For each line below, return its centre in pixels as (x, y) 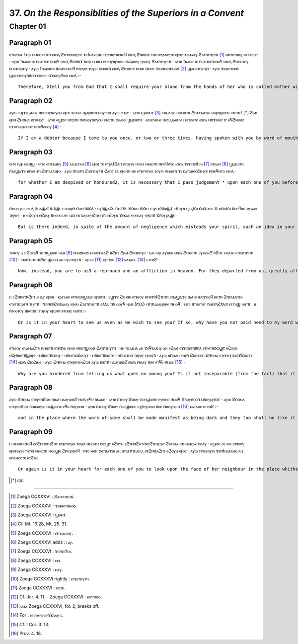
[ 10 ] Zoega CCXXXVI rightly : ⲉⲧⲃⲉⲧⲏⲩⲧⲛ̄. (50, 578)
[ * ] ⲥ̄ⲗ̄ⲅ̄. (18, 480)
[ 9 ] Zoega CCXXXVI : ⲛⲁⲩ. (37, 569)
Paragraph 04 (31, 196)
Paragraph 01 (30, 42)
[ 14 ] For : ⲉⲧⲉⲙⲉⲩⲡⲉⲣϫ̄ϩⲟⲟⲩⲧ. (37, 615)
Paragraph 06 (31, 285)
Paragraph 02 (31, 101)
